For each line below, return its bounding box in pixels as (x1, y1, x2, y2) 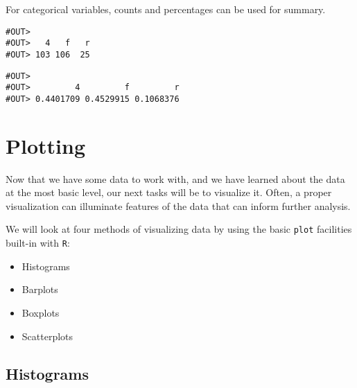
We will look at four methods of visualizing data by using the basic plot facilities (6, 222, 352, 236)
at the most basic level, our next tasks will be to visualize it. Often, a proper (6, 185, 332, 200)
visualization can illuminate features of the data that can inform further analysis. (6, 198, 351, 213)
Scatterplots (21, 328, 73, 343)
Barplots (21, 282, 58, 297)
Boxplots (21, 305, 60, 319)
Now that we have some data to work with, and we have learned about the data (6, 171, 345, 186)
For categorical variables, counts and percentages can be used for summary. (6, 2, 326, 16)
